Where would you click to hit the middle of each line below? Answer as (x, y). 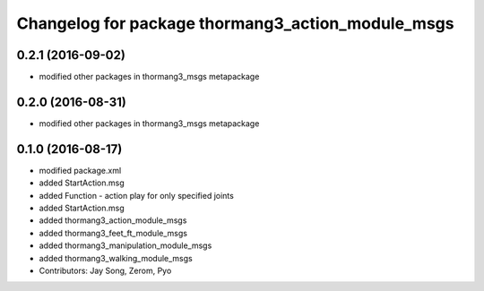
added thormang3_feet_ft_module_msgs (113, 233)
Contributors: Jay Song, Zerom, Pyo (105, 270)
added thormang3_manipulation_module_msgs (125, 245)
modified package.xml (80, 170)
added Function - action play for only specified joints (137, 195)
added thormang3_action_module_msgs (113, 220)
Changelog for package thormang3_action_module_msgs (235, 23)
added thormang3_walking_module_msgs (116, 258)
